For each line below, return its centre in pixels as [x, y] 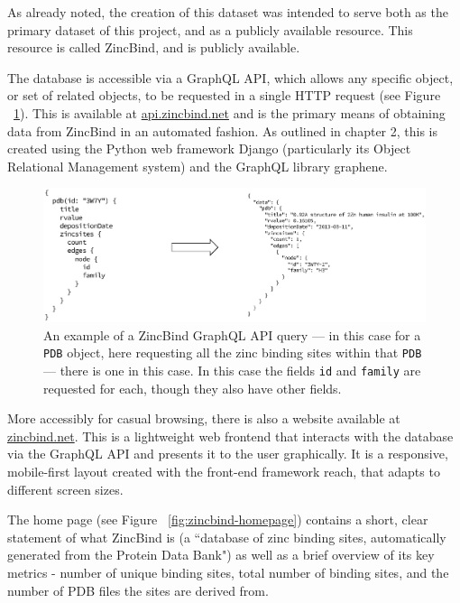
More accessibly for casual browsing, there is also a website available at [204, 418]
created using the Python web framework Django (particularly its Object [209, 148]
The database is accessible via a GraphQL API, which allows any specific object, [230, 77]
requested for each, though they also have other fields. [193, 388]
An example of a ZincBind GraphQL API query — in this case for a [232, 334]
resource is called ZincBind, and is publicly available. [154, 47]
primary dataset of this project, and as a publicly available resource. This [210, 29]
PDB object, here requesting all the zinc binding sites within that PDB [233, 353]
